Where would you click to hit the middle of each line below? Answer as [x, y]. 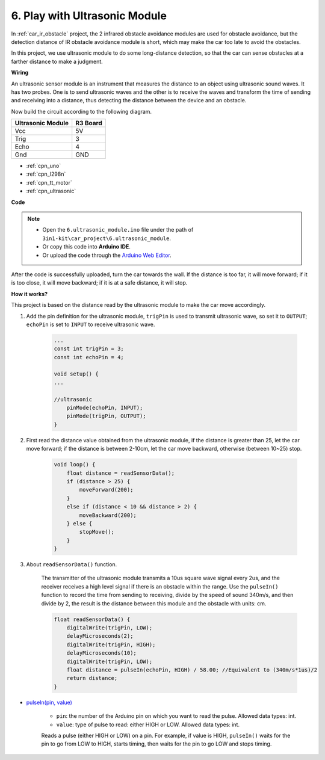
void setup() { [76, 374]
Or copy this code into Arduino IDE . [86, 247]
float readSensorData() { [92, 619]
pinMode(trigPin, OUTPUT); [107, 416]
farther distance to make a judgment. [57, 61]
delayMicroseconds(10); [101, 653]
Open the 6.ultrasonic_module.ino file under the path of [118, 230]
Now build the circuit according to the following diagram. [82, 111]
